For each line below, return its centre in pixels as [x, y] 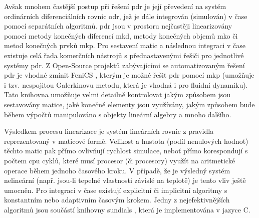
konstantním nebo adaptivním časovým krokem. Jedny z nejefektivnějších [117, 200]
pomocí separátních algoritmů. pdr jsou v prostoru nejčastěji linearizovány [118, 26]
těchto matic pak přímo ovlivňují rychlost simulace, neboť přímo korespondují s [126, 151]
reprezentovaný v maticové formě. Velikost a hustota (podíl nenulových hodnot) [126, 141]
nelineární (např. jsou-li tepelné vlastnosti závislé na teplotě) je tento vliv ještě [125, 180]
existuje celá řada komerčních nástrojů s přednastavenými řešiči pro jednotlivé [124, 55]
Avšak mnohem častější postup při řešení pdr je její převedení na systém [115, 6]
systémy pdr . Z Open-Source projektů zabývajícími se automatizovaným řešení [124, 65]
